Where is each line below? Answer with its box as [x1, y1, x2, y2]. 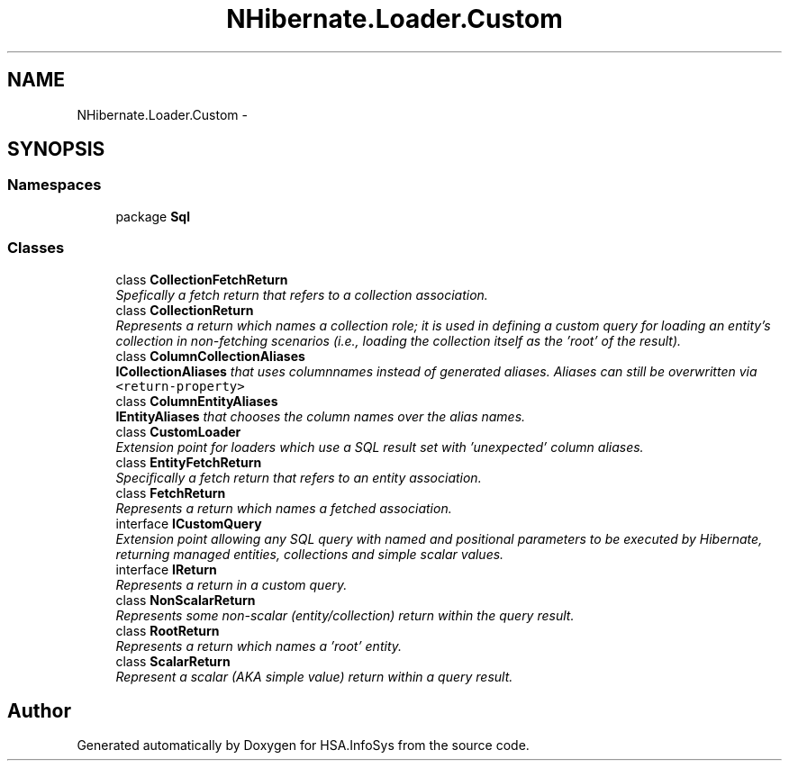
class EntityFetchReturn [115, 454, 262, 470]
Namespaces [7, 176, 102, 194]
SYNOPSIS [7, 138, 105, 161]
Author [7, 699, 71, 722]
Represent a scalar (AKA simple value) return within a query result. [115, 668, 513, 684]
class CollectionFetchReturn [115, 271, 288, 287]
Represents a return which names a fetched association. [115, 500, 452, 516]
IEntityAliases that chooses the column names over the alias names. [115, 408, 526, 424]
